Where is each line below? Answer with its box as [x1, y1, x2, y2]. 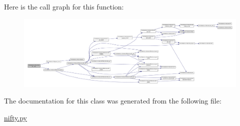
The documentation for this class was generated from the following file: [4, 95, 221, 106]
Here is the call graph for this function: [4, 1, 124, 11]
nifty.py [4, 112, 27, 122]
